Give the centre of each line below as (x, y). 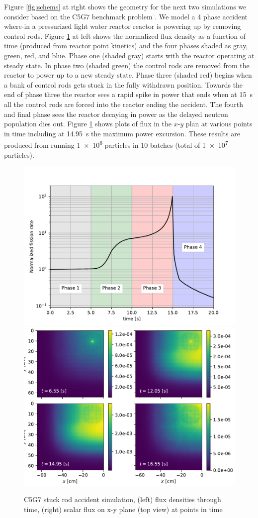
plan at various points (219, 124)
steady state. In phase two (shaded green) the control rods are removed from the (127, 65)
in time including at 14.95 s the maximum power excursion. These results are (122, 133)
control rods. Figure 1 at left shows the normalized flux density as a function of (125, 36)
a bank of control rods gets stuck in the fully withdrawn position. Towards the (124, 84)
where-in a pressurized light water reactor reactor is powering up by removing (123, 26)
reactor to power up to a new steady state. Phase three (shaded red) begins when (128, 75)
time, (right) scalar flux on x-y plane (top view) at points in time (123, 509)
